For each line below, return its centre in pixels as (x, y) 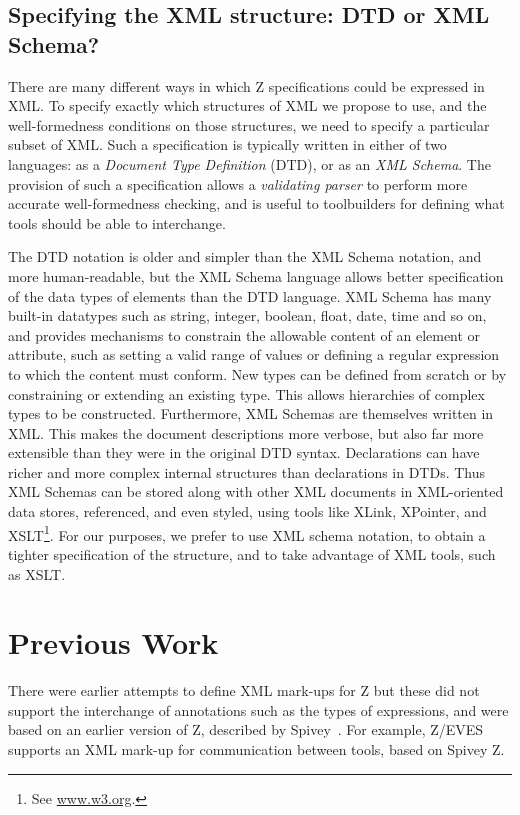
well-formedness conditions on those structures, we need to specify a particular (249, 124)
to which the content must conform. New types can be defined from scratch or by (257, 373)
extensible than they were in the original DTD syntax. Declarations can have (244, 452)
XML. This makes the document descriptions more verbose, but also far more (246, 432)
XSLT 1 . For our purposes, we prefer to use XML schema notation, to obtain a (247, 533)
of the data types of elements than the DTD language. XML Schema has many (250, 295)
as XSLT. (37, 573)
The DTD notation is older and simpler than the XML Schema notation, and (245, 256)
